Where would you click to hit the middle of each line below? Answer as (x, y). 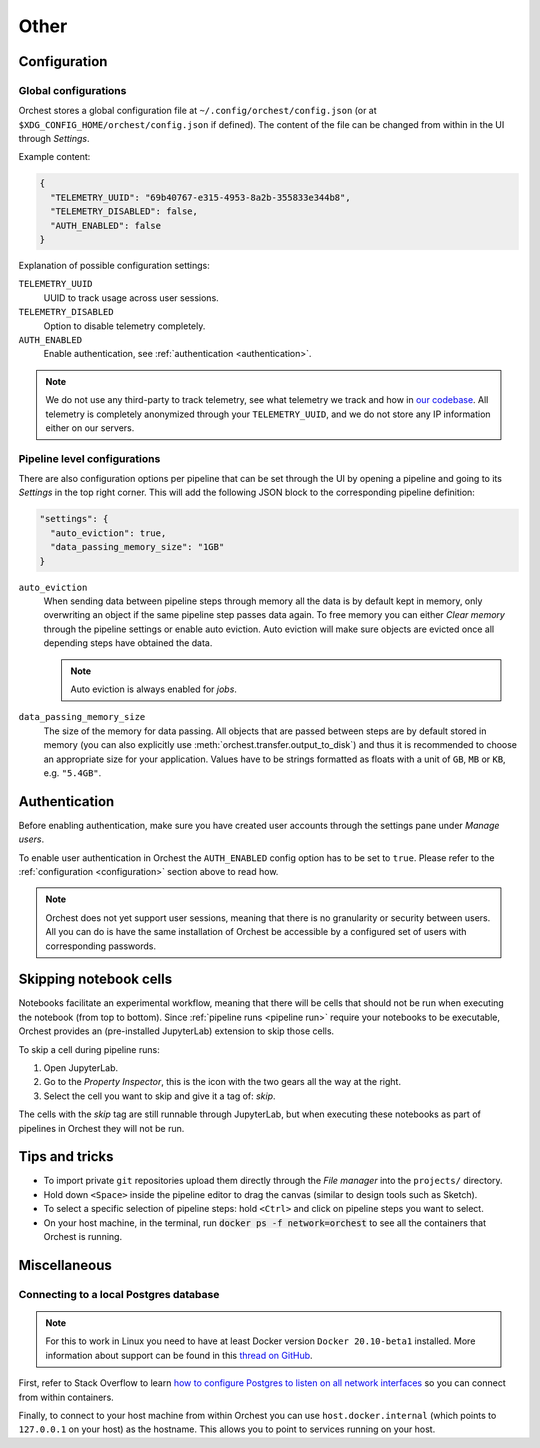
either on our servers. (90, 427)
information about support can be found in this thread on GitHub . (179, 1355)
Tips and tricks (66, 1156)
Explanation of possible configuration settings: (114, 266)
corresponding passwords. (101, 946)
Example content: (54, 157)
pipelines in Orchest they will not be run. (101, 1128)
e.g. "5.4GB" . (72, 772)
